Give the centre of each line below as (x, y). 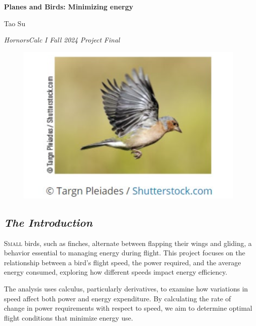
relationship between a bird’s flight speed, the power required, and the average (123, 262)
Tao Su (15, 23)
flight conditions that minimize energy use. (69, 317)
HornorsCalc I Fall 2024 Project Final (62, 40)
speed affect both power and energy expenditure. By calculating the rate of (118, 298)
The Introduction (48, 222)
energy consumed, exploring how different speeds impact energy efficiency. (116, 272)
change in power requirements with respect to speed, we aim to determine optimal (128, 308)
